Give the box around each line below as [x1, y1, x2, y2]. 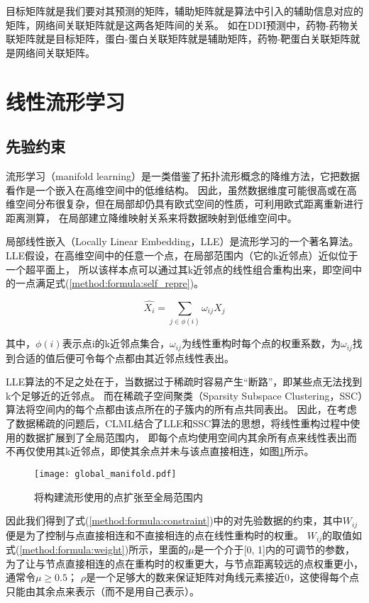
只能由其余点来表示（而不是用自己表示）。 [6, 583, 199, 598]
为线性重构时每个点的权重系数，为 [181, 336, 341, 351]
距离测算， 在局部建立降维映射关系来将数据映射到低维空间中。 [6, 210, 297, 225]
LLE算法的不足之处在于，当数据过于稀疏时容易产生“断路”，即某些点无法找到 [6, 374, 363, 389]
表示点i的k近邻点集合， [62, 336, 170, 351]
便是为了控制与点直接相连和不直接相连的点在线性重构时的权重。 [6, 527, 304, 542]
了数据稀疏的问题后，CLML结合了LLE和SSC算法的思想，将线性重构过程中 [6, 416, 351, 431]
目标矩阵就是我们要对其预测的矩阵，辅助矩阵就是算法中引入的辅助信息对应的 [6, 4, 363, 18]
